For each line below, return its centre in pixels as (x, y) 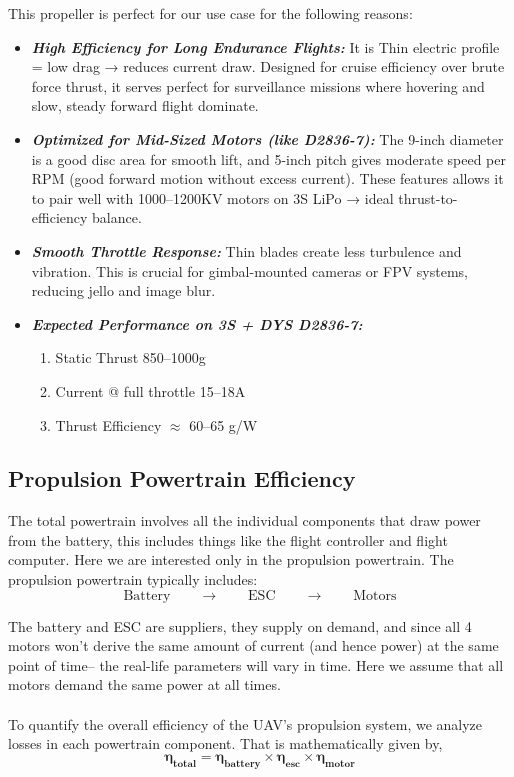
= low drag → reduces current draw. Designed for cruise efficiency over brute (268, 66)
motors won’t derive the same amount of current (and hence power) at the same (253, 645)
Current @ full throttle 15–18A (150, 390)
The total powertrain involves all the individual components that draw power (244, 520)
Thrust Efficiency (108, 424)
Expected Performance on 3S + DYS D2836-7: (197, 323)
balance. (117, 217)
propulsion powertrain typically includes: (133, 579)
